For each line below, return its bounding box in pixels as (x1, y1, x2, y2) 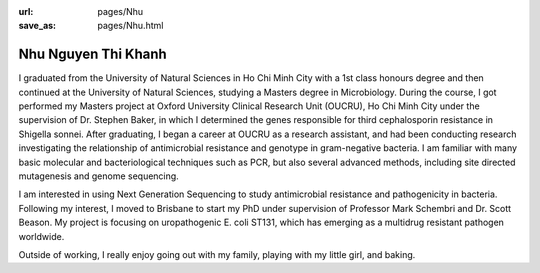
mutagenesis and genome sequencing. (18, 170, 179, 182)
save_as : (18, 20, 57, 32)
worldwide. (18, 230, 65, 242)
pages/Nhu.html (97, 20, 164, 32)
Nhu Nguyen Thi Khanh (18, 46, 167, 63)
